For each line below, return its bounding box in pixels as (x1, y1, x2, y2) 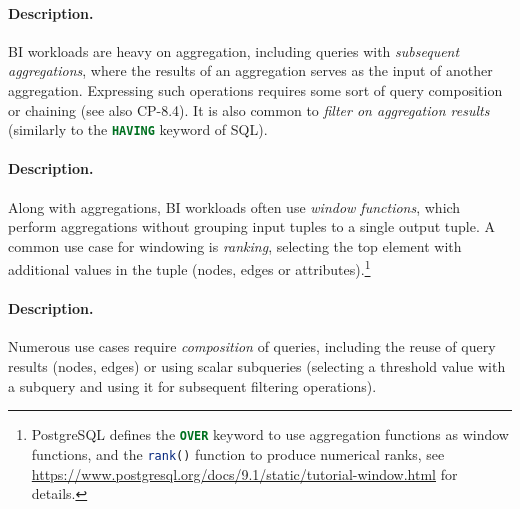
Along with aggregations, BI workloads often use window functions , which (8, 196, 461, 217)
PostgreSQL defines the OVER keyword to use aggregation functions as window (31, 424, 509, 445)
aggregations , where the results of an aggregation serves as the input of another (8, 60, 493, 81)
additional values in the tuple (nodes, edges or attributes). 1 (8, 256, 371, 280)
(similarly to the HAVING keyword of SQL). (8, 119, 268, 140)
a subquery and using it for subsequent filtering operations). (8, 375, 377, 396)
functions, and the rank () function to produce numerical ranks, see (31, 443, 445, 464)
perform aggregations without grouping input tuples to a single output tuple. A (8, 216, 495, 237)
